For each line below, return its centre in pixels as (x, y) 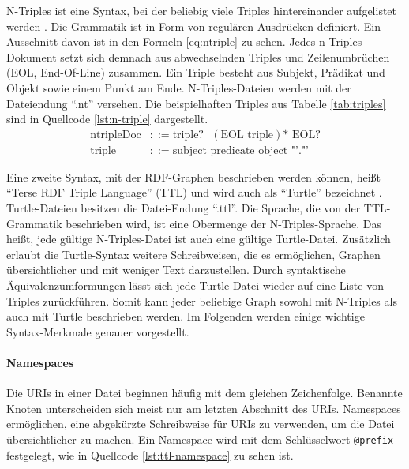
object (273, 150)
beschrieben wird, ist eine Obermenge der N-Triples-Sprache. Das (223, 223)
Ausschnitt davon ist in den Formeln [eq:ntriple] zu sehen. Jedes (161, 41)
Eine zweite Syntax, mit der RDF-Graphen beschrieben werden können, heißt (194, 176)
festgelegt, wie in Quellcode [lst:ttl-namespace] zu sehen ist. (150, 454)
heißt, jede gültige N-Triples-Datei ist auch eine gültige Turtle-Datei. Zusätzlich (199, 239)
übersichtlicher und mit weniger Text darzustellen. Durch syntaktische (176, 270)
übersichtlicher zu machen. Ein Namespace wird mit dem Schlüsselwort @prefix (200, 439)
